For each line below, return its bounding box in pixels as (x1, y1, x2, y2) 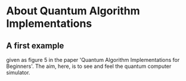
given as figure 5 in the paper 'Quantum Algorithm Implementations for (6, 57, 180, 63)
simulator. (6, 69, 30, 76)
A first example (6, 40, 64, 51)
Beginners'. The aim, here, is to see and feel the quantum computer (6, 63, 172, 70)
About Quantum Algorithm (6, 4, 140, 18)
